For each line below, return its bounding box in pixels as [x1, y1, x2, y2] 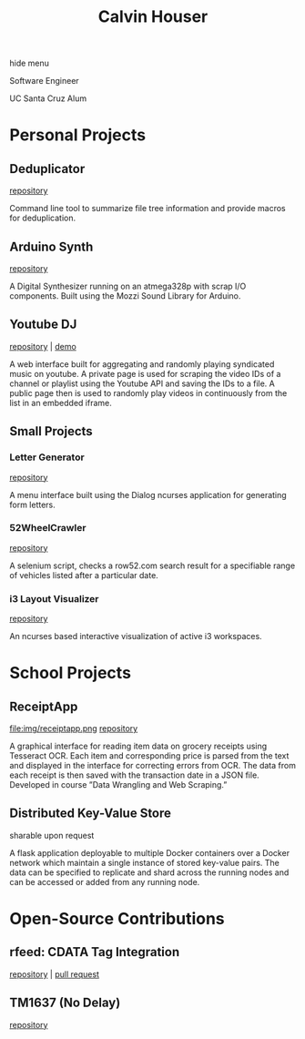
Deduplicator [9, 161, 86, 177]
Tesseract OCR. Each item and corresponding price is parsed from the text [9, 750, 290, 761]
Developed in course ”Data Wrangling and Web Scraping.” [9, 779, 228, 790]
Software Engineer [9, 76, 79, 87]
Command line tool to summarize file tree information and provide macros [9, 203, 286, 214]
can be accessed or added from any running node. [9, 876, 200, 887]
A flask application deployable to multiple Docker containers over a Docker [9, 847, 290, 858]
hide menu [9, 57, 50, 69]
